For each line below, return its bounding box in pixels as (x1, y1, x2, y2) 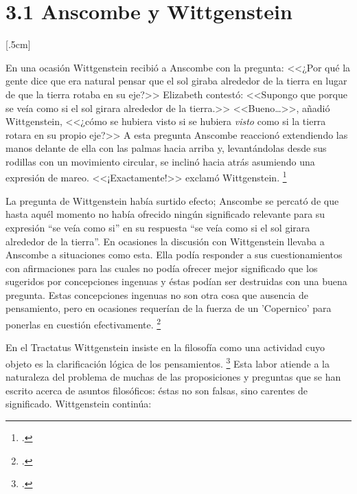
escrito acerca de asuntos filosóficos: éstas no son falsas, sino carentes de (5, 383, 308, 397)
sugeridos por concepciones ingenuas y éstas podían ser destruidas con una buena (5, 274, 347, 289)
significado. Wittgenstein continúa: (5, 396, 152, 411)
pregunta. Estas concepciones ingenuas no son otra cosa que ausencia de (5, 287, 308, 302)
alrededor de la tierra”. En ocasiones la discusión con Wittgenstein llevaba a (5, 234, 325, 248)
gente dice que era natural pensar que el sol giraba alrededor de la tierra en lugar (5, 74, 347, 88)
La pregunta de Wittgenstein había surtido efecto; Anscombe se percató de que (5, 193, 339, 207)
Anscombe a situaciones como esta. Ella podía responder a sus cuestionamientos (5, 247, 343, 262)
